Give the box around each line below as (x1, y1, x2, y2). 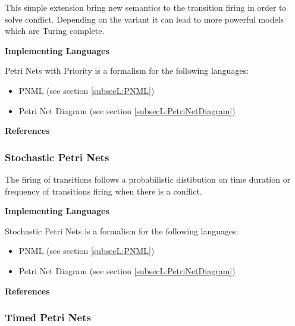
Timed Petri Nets (5, 310, 91, 325)
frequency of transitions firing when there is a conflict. (5, 184, 202, 197)
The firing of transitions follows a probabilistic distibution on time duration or (5, 173, 291, 185)
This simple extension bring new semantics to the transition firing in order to (5, 1, 287, 13)
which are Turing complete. (5, 24, 105, 37)
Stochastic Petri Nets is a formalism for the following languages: (5, 224, 238, 237)
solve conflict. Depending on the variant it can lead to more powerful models (5, 12, 284, 25)
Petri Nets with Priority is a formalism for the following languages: (5, 64, 249, 77)
